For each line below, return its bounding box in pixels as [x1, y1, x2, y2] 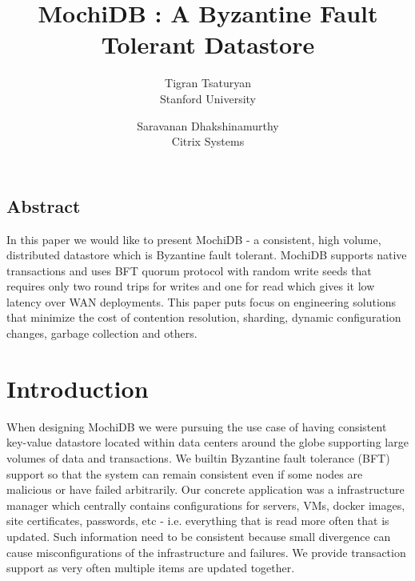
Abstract [6, 193, 81, 218]
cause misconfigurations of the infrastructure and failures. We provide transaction [6, 543, 406, 560]
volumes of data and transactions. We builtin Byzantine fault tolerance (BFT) [6, 449, 390, 466]
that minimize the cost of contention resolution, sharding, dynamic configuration [6, 309, 401, 326]
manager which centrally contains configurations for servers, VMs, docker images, [6, 496, 405, 513]
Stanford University [160, 90, 256, 106]
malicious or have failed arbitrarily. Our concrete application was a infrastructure [6, 481, 405, 498]
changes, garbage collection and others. [6, 325, 198, 342]
